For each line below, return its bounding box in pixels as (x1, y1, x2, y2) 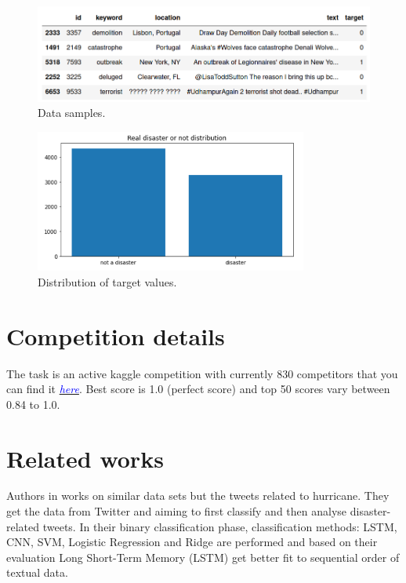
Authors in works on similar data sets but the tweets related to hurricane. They (6, 487, 390, 504)
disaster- (350, 503, 391, 519)
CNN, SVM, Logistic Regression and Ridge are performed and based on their (6, 534, 378, 550)
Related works (6, 442, 164, 474)
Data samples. (38, 104, 106, 121)
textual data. (6, 564, 68, 581)
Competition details (6, 319, 225, 352)
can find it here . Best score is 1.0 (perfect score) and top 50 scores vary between (6, 381, 390, 397)
